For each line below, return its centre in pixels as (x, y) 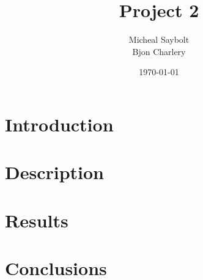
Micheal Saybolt (159, 39)
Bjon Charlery (159, 51)
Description (55, 172)
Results (37, 220)
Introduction (59, 124)
